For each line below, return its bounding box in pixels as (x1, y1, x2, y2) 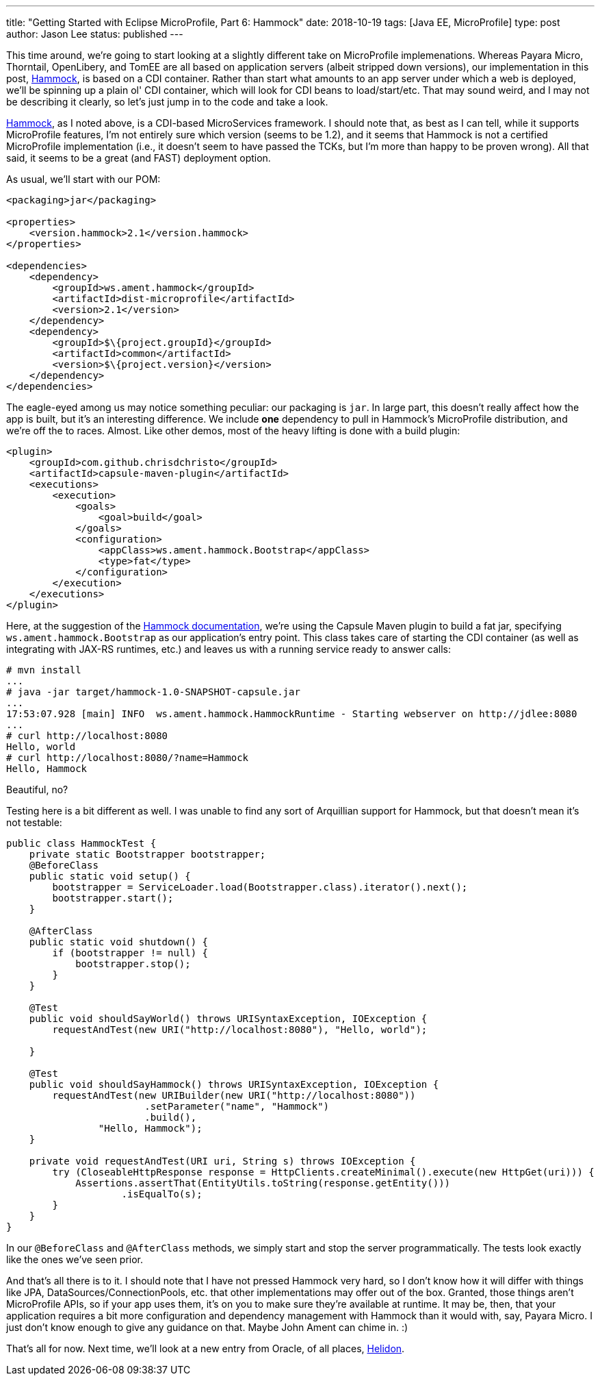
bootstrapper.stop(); (75, 958, 191, 969)
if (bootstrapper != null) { (52, 947, 209, 958)
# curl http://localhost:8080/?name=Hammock (6, 752, 249, 763)
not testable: (6, 817, 62, 828)
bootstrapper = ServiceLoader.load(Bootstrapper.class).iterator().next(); (52, 882, 468, 893)
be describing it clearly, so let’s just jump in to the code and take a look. (6, 96, 328, 108)
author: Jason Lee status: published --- (6, 28, 183, 40)
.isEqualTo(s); (121, 1189, 203, 1199)
